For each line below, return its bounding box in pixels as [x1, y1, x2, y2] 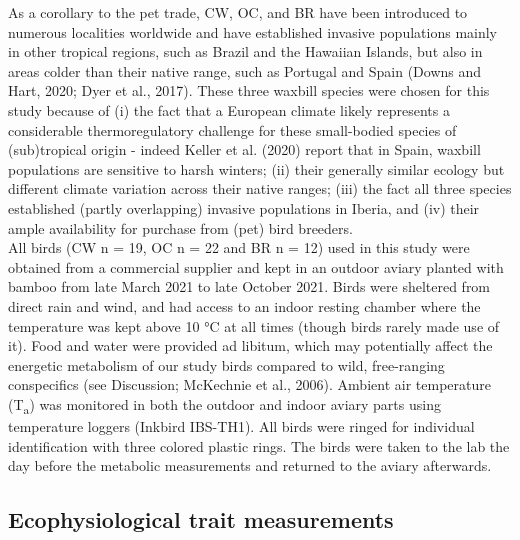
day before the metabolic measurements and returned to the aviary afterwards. [8, 455, 492, 476]
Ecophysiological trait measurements [8, 504, 394, 535]
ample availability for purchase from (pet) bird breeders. [8, 217, 353, 238]
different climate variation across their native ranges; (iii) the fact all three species [8, 178, 512, 199]
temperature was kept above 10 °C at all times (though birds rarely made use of [8, 315, 500, 336]
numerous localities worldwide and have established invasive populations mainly [8, 21, 498, 42]
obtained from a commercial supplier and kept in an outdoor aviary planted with [8, 256, 504, 277]
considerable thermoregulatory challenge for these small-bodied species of [8, 119, 457, 140]
